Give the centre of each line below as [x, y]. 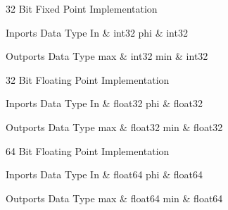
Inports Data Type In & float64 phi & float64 [104, 174]
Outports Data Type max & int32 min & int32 [107, 56]
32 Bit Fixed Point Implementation [82, 8]
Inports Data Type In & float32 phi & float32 [104, 103]
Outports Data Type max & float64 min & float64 [114, 198]
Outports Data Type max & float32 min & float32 [114, 126]
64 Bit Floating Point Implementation [88, 150]
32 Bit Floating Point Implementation [88, 79]
